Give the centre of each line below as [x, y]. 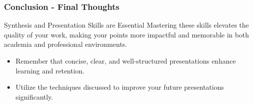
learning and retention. [50, 70]
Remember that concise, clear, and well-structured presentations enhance [126, 61]
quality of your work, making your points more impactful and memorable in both [126, 34]
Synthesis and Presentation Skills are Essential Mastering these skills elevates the [126, 25]
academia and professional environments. [65, 44]
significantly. [34, 96]
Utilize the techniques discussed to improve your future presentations [120, 87]
